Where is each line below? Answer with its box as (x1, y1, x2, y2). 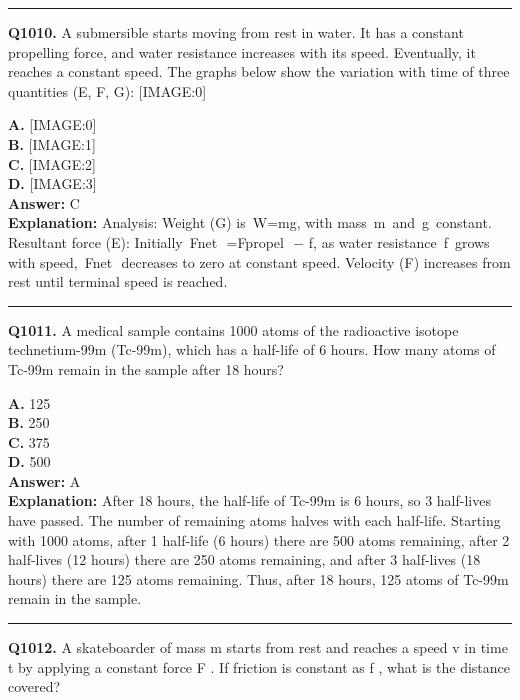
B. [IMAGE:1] (8, 133, 96, 154)
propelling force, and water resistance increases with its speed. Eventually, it (8, 41, 476, 62)
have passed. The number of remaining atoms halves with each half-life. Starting (8, 510, 501, 531)
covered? (8, 676, 61, 697)
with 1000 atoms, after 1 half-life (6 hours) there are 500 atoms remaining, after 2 (8, 529, 510, 550)
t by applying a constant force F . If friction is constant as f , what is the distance (8, 656, 510, 677)
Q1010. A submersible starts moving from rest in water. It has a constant (8, 22, 464, 42)
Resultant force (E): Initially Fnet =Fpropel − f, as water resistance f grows (8, 231, 490, 252)
